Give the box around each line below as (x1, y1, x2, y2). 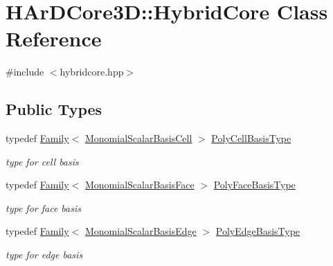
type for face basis (6, 200, 81, 215)
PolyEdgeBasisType (215, 224, 300, 238)
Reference (6, 24, 102, 53)
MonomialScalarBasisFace (84, 177, 195, 192)
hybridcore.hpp (60, 64, 124, 79)
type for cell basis (6, 154, 79, 168)
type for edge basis (6, 247, 83, 262)
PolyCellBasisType (211, 131, 291, 145)
